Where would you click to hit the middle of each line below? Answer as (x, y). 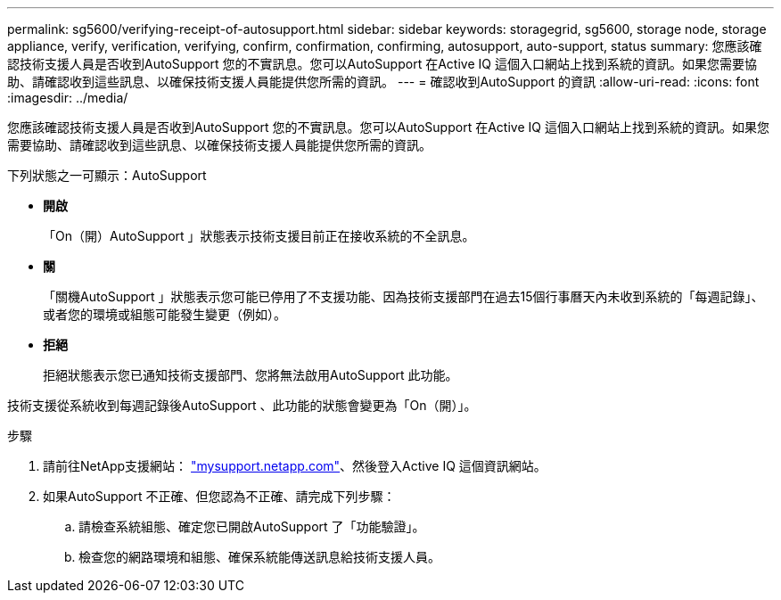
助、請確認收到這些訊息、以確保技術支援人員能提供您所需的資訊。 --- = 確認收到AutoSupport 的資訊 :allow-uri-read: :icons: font (383, 82)
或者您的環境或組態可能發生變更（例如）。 (164, 314)
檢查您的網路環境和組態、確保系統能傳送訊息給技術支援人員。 (259, 557)
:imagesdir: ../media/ (68, 98)
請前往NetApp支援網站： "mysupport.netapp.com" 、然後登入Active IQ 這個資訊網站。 (295, 466)
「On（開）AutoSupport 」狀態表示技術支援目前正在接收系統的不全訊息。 (259, 236)
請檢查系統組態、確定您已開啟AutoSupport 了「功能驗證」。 (252, 526)
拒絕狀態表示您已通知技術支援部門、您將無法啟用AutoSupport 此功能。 (251, 375)
